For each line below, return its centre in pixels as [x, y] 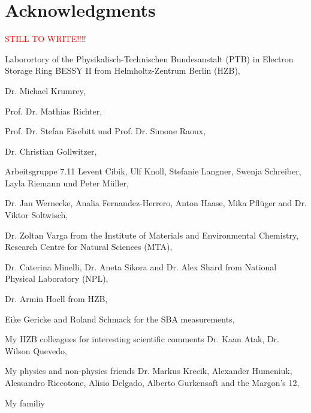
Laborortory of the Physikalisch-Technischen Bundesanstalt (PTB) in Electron [149, 58]
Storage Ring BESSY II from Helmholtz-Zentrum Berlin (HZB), [123, 70]
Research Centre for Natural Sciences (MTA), [89, 247]
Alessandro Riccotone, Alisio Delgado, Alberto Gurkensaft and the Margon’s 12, [152, 382]
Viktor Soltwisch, [37, 215]
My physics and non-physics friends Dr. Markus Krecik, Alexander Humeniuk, [149, 371]
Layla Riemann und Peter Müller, [67, 183]
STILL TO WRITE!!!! [46, 39]
